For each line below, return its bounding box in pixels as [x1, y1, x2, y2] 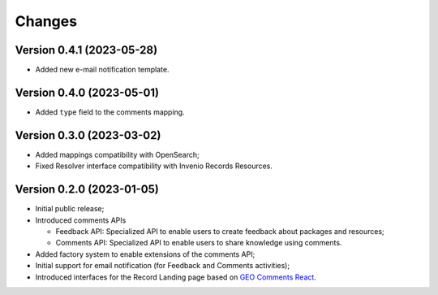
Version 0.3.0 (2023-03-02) [15, 128, 161, 142]
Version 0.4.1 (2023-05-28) [15, 43, 158, 57]
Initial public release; [35, 204, 105, 214]
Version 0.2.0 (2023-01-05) [15, 183, 160, 197]
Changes [15, 12, 77, 30]
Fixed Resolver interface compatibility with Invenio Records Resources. [35, 161, 273, 171]
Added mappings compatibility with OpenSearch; [35, 150, 200, 159]
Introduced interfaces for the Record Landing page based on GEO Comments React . [35, 272, 316, 282]
